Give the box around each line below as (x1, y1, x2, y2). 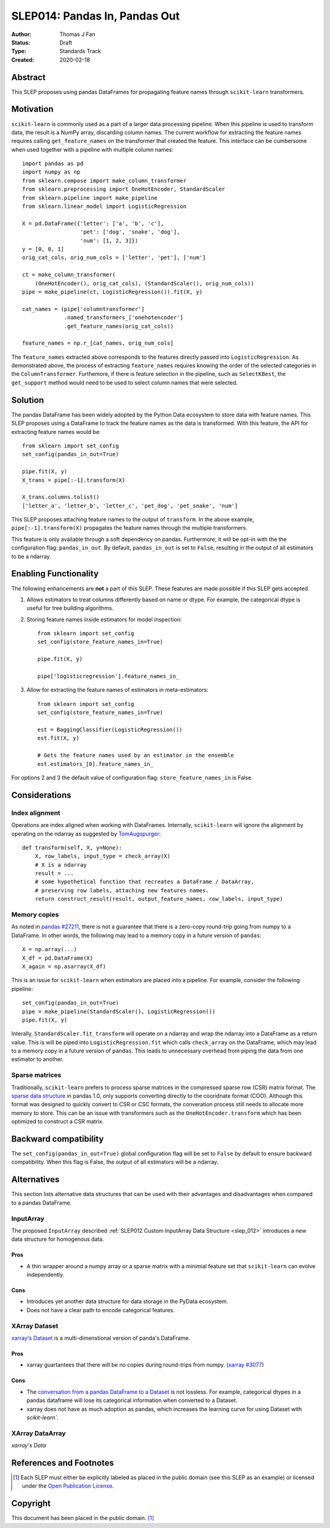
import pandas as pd (22, 160, 84, 167)
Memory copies (11, 911, 59, 919)
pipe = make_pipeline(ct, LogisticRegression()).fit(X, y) (22, 288, 203, 295)
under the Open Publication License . (22, 1482, 114, 1489)
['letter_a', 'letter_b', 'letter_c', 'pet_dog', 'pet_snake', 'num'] (22, 502, 238, 509)
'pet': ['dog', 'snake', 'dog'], (79, 229, 180, 235)
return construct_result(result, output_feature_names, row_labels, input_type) (34, 895, 284, 903)
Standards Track (59, 48, 101, 55)
